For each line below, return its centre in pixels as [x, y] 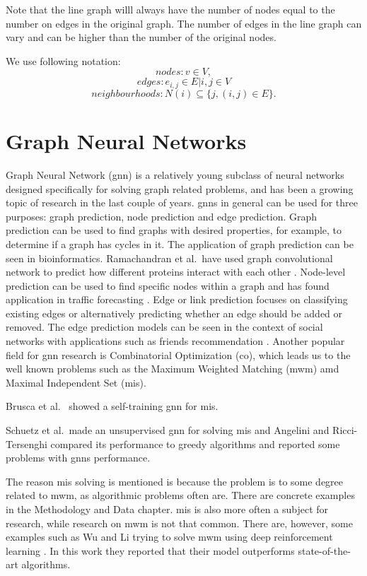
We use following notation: [63, 60]
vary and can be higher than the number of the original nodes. [141, 37]
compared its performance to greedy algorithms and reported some [195, 443]
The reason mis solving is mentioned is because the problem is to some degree [175, 481]
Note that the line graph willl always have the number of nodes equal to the [170, 9]
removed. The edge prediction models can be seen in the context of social [164, 327]
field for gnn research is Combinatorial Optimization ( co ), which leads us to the [178, 354]
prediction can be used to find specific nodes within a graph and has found [168, 285]
